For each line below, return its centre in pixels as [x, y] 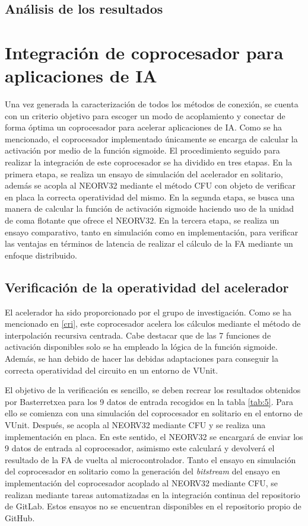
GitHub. [20, 517]
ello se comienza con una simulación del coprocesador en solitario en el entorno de [154, 413]
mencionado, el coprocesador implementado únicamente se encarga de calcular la [151, 138]
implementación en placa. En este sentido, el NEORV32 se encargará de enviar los [154, 436]
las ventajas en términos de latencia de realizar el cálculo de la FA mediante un [149, 243]
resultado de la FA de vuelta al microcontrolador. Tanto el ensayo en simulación [150, 459]
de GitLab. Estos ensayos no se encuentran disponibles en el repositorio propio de [153, 506]
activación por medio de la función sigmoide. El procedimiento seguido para [142, 150]
